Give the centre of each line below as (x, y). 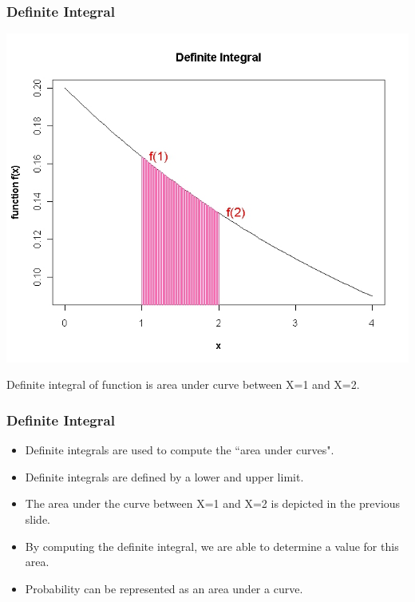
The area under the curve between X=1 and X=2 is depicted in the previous (213, 503)
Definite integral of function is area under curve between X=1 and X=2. (183, 384)
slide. (38, 519)
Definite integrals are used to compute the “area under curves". (180, 450)
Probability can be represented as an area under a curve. (164, 588)
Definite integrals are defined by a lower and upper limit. (164, 476)
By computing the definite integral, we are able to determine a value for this (212, 546)
